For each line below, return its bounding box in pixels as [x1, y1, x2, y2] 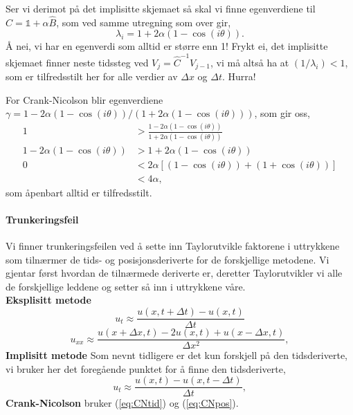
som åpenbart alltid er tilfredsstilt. [6, 185, 152, 199]
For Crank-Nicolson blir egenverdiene [6, 92, 163, 107]
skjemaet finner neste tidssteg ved [6, 55, 149, 69]
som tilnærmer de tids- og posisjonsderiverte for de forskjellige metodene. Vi [6, 252, 329, 266]
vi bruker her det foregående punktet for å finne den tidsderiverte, [6, 361, 286, 376]
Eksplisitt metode [6, 293, 91, 307]
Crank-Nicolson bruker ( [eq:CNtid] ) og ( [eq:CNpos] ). [6, 396, 239, 410]
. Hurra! [221, 69, 256, 84]
